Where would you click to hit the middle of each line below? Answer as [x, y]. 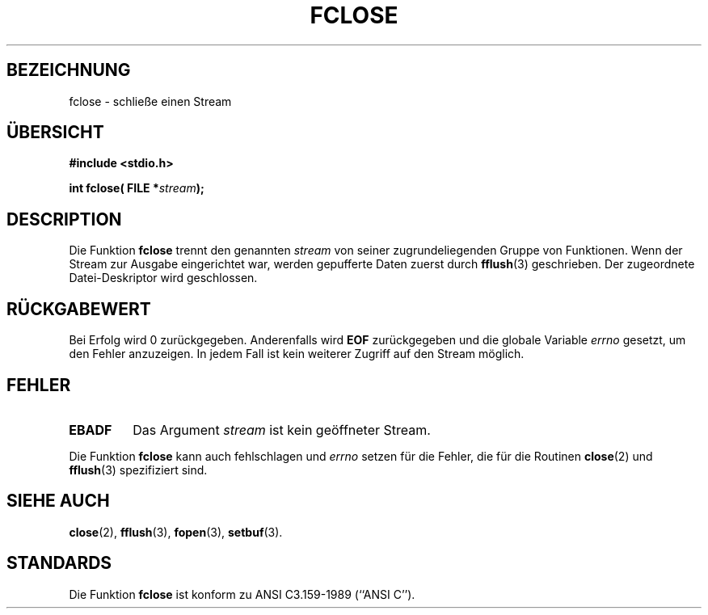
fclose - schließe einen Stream [150, 101]
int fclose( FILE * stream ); [137, 188]
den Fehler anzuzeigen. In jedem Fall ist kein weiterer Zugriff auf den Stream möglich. [297, 354]
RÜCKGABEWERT [79, 309]
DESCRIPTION [64, 219]
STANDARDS [59, 563]
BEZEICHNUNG [69, 70]
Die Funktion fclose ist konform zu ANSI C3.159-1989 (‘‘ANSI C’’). [242, 594]
